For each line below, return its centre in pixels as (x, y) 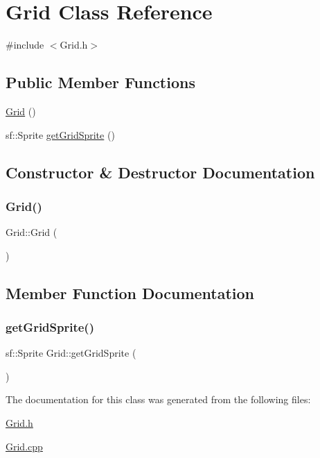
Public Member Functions (100, 82)
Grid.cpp (24, 446)
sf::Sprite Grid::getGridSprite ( (71, 353)
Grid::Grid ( (32, 232)
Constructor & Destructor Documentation (160, 172)
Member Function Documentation (130, 292)
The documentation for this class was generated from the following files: (158, 399)
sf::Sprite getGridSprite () (60, 134)
